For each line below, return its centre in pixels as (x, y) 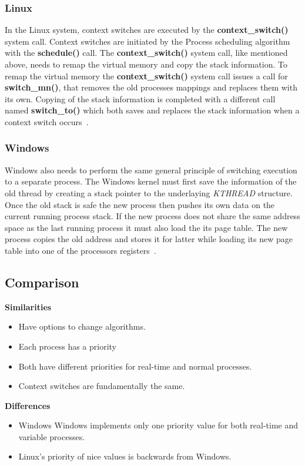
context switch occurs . (47, 121)
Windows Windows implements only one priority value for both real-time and (158, 425)
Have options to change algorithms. (82, 326)
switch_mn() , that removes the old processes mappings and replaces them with (151, 87)
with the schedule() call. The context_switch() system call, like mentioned (146, 53)
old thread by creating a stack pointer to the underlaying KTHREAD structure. (149, 192)
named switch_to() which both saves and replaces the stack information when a (152, 110)
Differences (28, 405)
